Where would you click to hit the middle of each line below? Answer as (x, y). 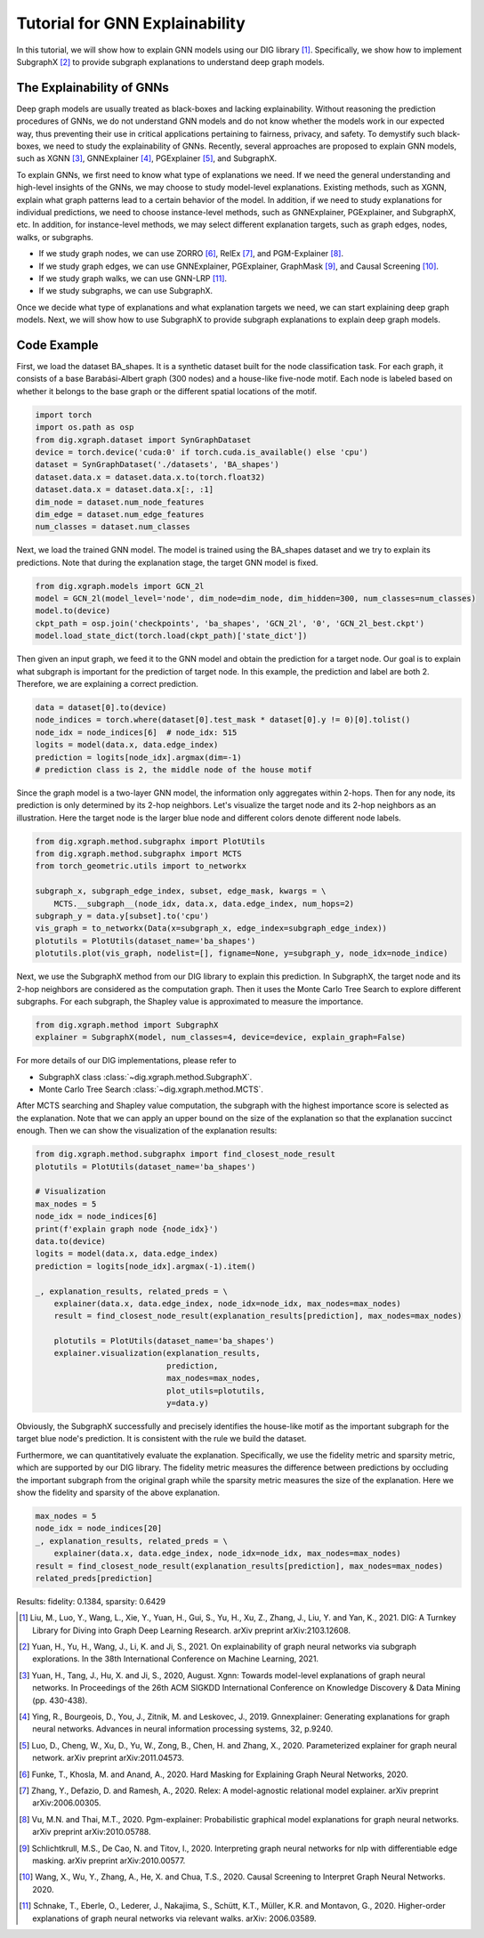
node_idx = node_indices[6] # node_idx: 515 (136, 732)
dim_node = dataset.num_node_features (120, 502)
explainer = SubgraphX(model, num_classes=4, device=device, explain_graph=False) (221, 1038)
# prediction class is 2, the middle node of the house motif (173, 769)
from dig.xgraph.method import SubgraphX (127, 1025)
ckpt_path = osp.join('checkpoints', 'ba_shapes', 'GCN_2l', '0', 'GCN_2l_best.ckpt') (230, 623)
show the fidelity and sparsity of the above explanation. (118, 1492)
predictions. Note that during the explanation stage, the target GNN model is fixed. (167, 562)
